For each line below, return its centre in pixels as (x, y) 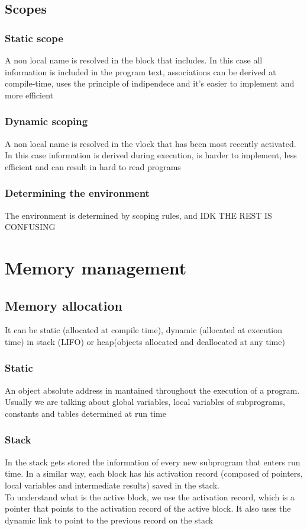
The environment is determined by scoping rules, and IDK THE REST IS (138, 215)
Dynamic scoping (46, 121)
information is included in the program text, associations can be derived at (140, 71)
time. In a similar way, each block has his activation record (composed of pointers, (154, 473)
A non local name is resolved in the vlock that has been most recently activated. (151, 143)
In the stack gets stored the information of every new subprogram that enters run (153, 462)
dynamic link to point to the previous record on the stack (109, 520)
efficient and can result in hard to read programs (93, 166)
